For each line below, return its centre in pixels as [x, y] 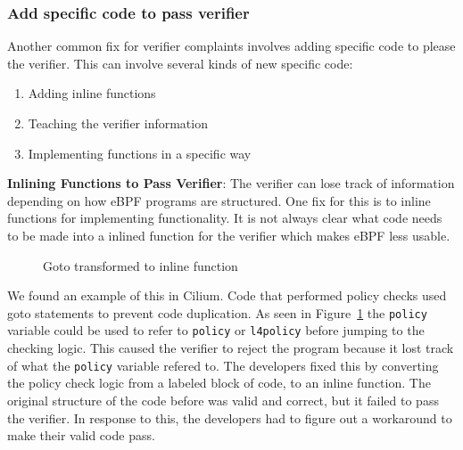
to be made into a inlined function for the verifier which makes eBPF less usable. [229, 235]
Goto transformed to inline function [141, 265]
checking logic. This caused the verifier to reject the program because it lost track [231, 348]
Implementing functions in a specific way [140, 153]
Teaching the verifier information [118, 123]
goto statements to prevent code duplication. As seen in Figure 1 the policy [217, 312]
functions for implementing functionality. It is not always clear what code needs [225, 218]
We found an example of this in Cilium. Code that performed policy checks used [227, 295]
